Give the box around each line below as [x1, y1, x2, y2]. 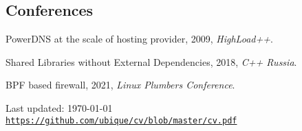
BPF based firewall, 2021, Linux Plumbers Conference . [6, 78, 235, 92]
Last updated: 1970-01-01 [6, 100, 113, 115]
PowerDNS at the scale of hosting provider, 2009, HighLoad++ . [6, 32, 273, 46]
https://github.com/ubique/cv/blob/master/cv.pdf [6, 115, 237, 126]
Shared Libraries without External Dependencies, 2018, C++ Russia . [6, 54, 297, 69]
